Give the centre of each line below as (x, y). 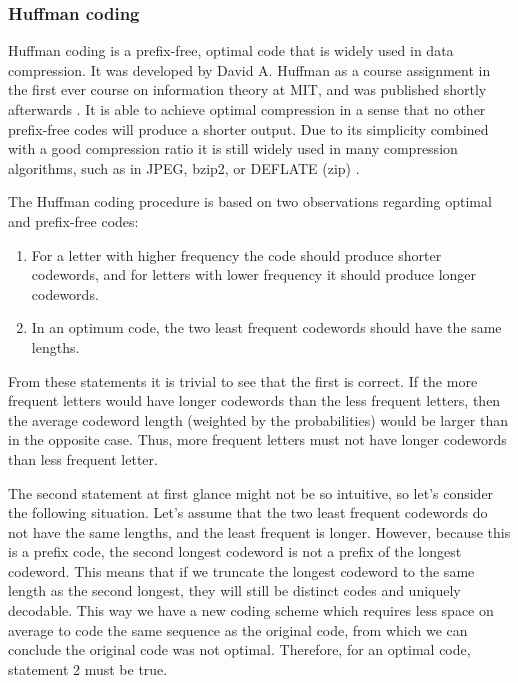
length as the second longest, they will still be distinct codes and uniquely (234, 590)
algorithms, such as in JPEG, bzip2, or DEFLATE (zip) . (184, 167)
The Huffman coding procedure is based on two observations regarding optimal (250, 201)
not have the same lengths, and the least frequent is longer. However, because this (259, 531)
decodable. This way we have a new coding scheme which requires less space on (251, 610)
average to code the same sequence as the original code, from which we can (238, 629)
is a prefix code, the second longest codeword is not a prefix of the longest (235, 551)
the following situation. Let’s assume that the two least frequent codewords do (248, 512)
